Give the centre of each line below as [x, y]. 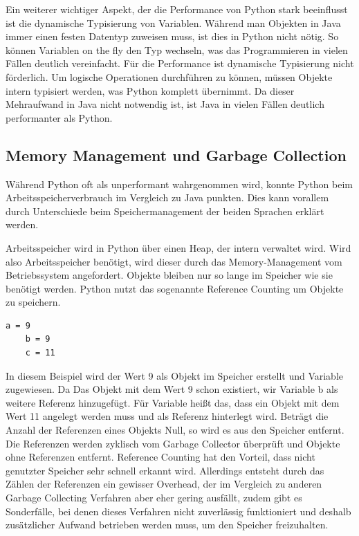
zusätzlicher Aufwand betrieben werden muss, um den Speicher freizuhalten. [167, 525]
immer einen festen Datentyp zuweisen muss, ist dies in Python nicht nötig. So [172, 36]
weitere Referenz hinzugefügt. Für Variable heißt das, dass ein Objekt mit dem [173, 402]
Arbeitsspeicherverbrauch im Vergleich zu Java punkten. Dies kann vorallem [167, 197]
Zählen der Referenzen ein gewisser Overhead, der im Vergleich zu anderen [164, 484]
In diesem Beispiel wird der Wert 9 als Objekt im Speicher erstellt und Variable [175, 375]
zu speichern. [33, 302]
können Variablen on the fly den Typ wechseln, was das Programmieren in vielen [177, 49]
